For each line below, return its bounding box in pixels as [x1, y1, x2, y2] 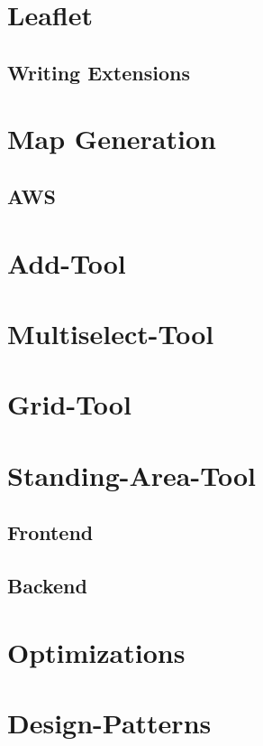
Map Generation [7, 120, 216, 157]
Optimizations [7, 633, 186, 670]
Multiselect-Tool [7, 314, 214, 351]
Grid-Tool [7, 386, 131, 423]
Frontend [7, 518, 94, 546]
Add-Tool [7, 244, 126, 281]
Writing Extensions [7, 58, 190, 86]
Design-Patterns [7, 704, 212, 741]
